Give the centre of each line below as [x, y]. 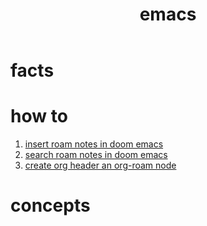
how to [39, 116]
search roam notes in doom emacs [96, 155]
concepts [50, 205]
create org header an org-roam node [100, 165]
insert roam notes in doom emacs [94, 144]
